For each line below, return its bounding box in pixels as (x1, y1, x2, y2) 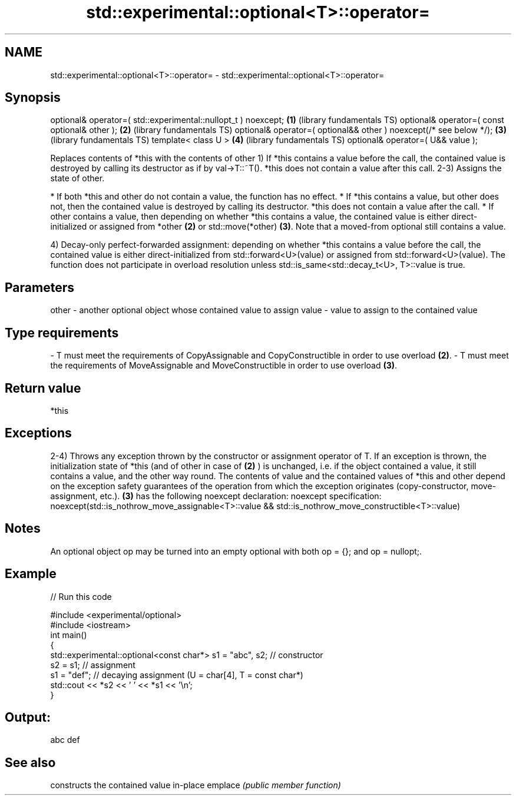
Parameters (5, 280, 74, 295)
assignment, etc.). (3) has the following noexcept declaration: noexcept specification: (50, 490, 382, 501)
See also (5, 755, 56, 770)
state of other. (50, 173, 105, 184)
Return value (5, 380, 81, 396)
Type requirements (5, 325, 119, 340)
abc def (50, 735, 80, 745)
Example (5, 566, 57, 582)
